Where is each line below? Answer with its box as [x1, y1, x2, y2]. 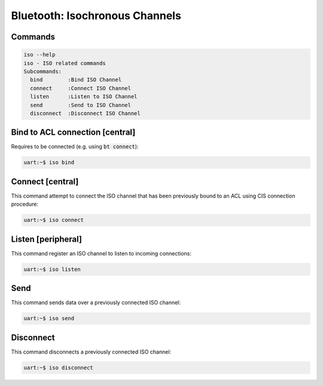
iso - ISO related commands [23, 60, 106, 66]
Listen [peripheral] [11, 234, 83, 244]
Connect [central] [11, 177, 79, 187]
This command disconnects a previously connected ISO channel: [11, 348, 172, 355]
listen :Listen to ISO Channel [30, 93, 138, 100]
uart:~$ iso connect [23, 217, 84, 224]
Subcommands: [23, 68, 62, 75]
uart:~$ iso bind [23, 159, 75, 166]
